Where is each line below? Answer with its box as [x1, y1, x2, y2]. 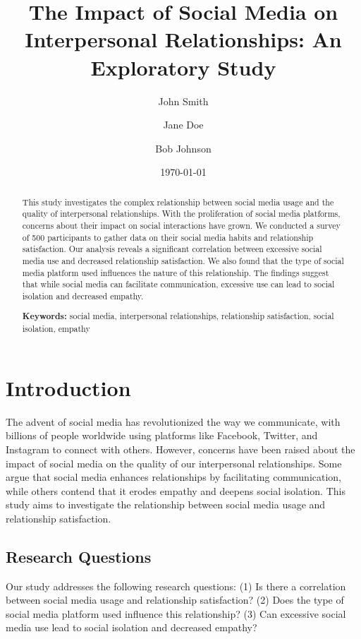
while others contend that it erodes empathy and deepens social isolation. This [6, 483, 345, 498]
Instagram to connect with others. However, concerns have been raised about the [6, 441, 355, 456]
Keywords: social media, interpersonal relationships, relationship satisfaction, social [22, 310, 334, 323]
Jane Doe [163, 117, 204, 132]
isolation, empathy [22, 323, 90, 335]
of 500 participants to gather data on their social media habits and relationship [22, 231, 314, 243]
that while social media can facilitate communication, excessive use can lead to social [22, 278, 335, 290]
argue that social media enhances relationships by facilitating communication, [6, 470, 342, 484]
